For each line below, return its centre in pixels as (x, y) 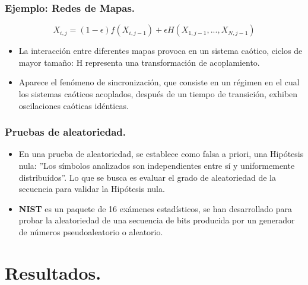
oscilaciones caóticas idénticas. (74, 105)
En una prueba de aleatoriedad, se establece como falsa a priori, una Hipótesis (161, 154)
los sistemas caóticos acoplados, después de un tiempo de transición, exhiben (158, 94)
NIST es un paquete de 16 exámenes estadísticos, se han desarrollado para (155, 208)
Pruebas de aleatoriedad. (66, 132)
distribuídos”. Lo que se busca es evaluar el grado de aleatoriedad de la (147, 177)
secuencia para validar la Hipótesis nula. (92, 189)
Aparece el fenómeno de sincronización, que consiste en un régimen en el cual (159, 82)
